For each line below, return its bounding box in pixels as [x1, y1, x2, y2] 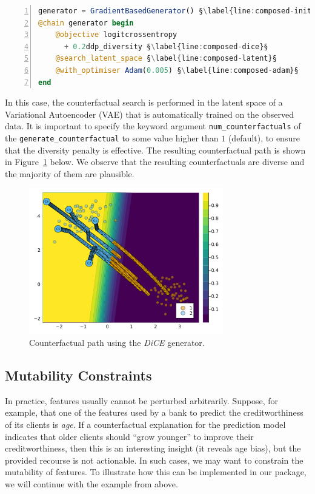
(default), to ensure [228, 132, 300, 144]
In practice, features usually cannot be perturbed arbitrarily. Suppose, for [5, 394, 278, 407]
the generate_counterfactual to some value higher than [5, 132, 219, 144]
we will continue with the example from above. [5, 477, 178, 490]
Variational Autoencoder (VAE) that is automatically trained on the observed [5, 107, 294, 120]
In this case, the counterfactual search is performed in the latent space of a [5, 96, 283, 109]
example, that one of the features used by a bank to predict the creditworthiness [5, 406, 303, 419]
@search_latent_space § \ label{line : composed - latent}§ [55, 54, 277, 63]
